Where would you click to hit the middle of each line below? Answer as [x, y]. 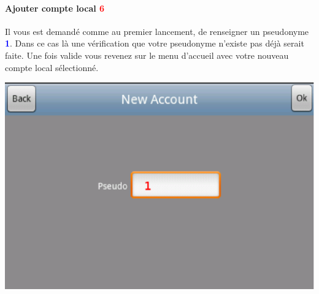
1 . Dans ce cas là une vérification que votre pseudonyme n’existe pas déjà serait [155, 43]
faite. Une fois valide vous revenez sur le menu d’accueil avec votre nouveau [147, 55]
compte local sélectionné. [52, 67]
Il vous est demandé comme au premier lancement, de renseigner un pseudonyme [157, 31]
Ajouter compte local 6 [55, 8]
